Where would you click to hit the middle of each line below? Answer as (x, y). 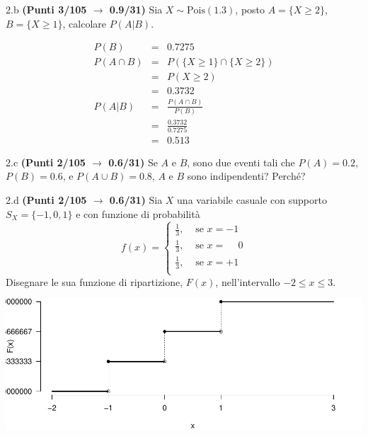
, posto (250, 9)
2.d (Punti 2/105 (46, 200)
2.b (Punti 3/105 (46, 9)
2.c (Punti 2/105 (46, 162)
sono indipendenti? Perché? (246, 176)
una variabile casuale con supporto (252, 200)
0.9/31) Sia (136, 9)
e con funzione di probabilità (138, 213)
